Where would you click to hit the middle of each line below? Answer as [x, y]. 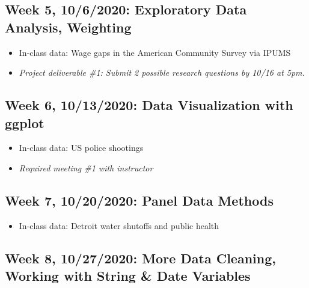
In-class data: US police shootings [81, 148]
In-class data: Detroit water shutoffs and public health [119, 225]
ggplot [25, 122]
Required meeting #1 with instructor [86, 167]
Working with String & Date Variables [128, 276]
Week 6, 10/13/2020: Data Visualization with [149, 105]
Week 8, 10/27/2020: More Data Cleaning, [140, 258]
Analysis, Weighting [68, 27]
